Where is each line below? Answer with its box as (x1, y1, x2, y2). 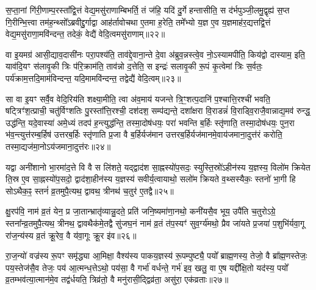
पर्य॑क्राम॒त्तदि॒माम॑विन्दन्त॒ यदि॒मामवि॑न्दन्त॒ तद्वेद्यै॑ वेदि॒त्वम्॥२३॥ (5, 71, 181, 84)
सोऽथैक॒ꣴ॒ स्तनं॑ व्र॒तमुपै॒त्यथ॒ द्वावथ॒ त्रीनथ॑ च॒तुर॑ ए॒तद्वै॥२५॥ (5, 184, 174, 197)
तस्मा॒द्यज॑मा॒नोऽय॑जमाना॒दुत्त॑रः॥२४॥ (5, 140, 111, 152)
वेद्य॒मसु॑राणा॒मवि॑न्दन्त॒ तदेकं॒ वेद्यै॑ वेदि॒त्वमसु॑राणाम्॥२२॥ (5, 27, 165, 40)
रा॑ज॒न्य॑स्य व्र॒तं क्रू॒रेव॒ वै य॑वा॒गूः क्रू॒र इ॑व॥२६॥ (5, 228, 137, 241)
